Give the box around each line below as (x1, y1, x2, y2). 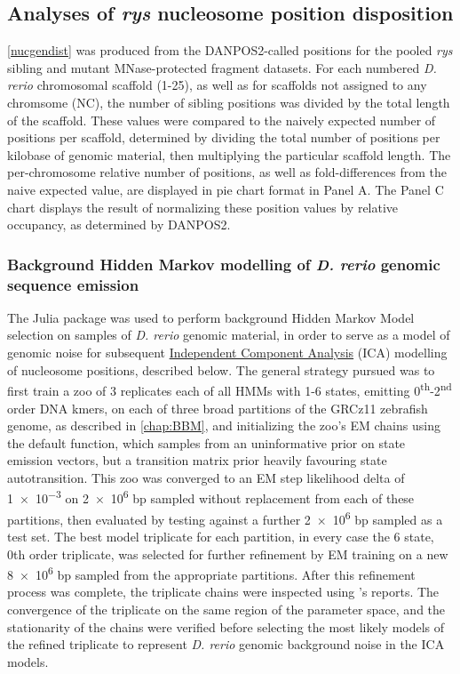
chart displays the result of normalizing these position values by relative (7, 197, 399, 216)
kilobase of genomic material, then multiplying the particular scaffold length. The (7, 145, 451, 164)
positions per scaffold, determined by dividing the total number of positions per (7, 128, 440, 147)
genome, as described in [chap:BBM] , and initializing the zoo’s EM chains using (7, 416, 440, 435)
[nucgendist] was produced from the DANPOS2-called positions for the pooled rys (7, 41, 453, 60)
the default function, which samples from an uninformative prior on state (7, 433, 406, 452)
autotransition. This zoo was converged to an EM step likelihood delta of (7, 468, 405, 486)
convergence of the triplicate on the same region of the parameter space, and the (7, 600, 446, 618)
